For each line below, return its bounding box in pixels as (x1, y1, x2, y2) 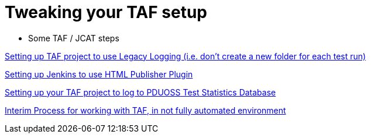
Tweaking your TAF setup (5, 2, 208, 22)
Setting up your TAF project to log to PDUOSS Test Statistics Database (5, 87, 276, 97)
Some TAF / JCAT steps (28, 33, 119, 43)
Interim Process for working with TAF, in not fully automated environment (5, 105, 286, 115)
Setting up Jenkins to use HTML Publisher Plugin (5, 69, 193, 79)
